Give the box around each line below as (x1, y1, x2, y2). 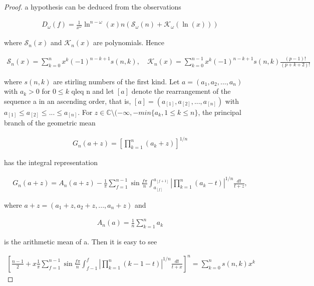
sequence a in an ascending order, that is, (4, 95, 131, 106)
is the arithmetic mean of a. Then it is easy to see (4, 236, 157, 246)
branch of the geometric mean (4, 117, 96, 128)
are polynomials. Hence (93, 37, 165, 48)
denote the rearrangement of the (131, 86, 231, 96)
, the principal (198, 106, 241, 117)
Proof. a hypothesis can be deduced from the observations (4, 2, 181, 12)
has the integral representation (4, 157, 98, 168)
